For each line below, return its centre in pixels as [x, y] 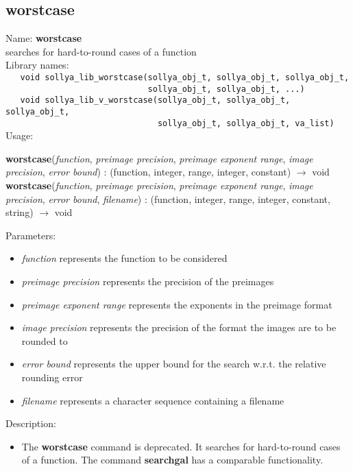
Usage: [20, 135]
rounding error [52, 377]
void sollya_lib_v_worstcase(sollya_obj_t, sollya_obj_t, [155, 100]
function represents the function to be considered [124, 258]
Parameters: [31, 235]
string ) [20, 212]
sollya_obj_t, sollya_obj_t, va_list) [246, 123]
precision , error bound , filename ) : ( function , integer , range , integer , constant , [168, 198]
